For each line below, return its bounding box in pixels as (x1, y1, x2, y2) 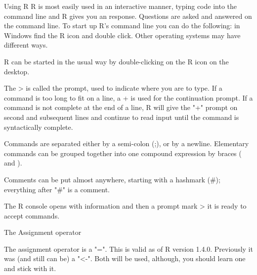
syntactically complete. (4, 121, 73, 132)
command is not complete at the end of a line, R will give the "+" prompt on (4, 102, 238, 112)
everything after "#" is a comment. (4, 184, 110, 194)
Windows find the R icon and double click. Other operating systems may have (4, 30, 241, 40)
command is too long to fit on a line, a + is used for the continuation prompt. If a (4, 92, 253, 103)
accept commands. (4, 210, 60, 220)
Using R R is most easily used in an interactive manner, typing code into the (4, 1, 237, 11)
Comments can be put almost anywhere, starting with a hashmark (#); (4, 174, 220, 184)
